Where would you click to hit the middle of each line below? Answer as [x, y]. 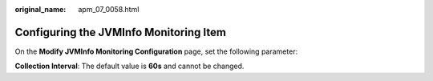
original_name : [40, 9]
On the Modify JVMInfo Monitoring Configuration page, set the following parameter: [156, 51]
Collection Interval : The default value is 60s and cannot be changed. [129, 66]
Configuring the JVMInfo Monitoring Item [120, 32]
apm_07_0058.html [109, 9]
